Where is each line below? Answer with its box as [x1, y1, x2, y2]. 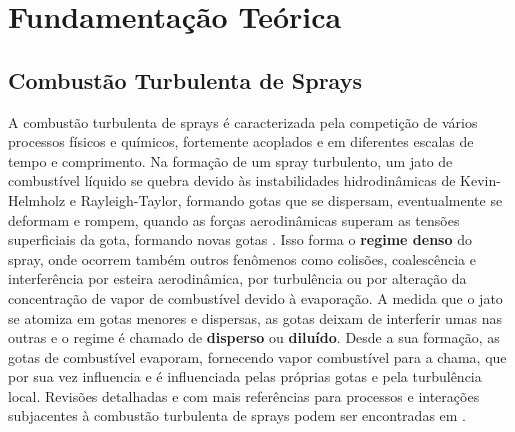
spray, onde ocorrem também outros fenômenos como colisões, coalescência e [8, 248, 476, 269]
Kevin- [460, 170, 501, 191]
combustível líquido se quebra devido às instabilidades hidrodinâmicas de [8, 170, 456, 191]
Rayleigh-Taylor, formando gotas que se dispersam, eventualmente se [80, 189, 503, 210]
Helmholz [8, 189, 66, 210]
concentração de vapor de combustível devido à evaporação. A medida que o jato [8, 287, 503, 308]
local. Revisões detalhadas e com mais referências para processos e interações [8, 385, 480, 406]
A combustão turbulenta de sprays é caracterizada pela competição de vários [8, 111, 478, 132]
